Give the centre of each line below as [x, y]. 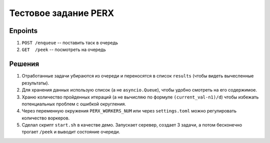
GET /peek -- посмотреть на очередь [64, 49]
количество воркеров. [46, 118]
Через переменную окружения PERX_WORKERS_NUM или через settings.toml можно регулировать [129, 111]
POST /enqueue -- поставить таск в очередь [70, 43]
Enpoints [23, 31]
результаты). [35, 83]
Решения [24, 64]
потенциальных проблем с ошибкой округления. [74, 104]
